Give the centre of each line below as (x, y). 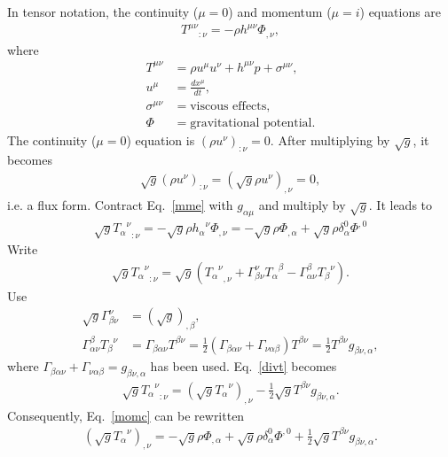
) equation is (161, 139)
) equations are (401, 12)
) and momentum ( (280, 12)
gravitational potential (251, 123)
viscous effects (228, 106)
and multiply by (302, 204)
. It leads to (401, 204)
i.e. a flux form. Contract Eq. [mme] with (120, 204)
